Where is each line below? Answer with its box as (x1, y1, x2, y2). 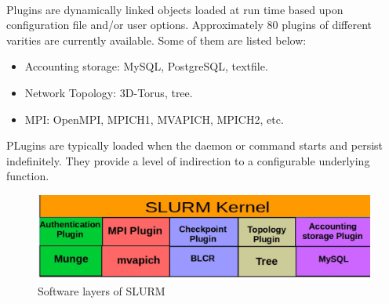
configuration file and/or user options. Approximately (6, 16, 264, 33)
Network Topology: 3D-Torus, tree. (24, 84, 193, 100)
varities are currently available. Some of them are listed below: (6, 31, 307, 48)
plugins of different (282, 16, 373, 33)
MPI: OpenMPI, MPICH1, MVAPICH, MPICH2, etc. (24, 110, 284, 127)
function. (6, 168, 49, 184)
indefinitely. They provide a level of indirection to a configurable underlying (6, 152, 370, 168)
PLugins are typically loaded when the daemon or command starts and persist (6, 137, 384, 154)
